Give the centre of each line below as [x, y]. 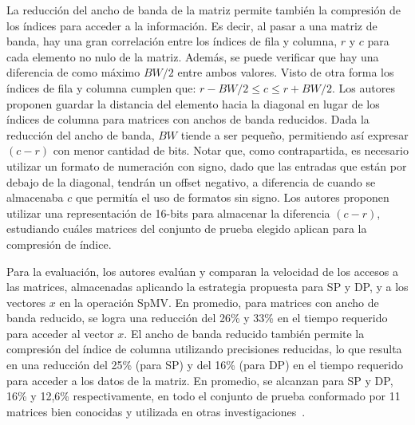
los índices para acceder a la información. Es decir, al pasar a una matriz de [192, 25]
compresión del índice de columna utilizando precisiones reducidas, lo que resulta [204, 349]
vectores [26, 302]
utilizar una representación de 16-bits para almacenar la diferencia [168, 212]
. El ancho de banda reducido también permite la [244, 333]
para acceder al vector [60, 333]
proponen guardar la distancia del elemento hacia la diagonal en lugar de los [193, 103]
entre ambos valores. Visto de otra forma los [286, 72]
